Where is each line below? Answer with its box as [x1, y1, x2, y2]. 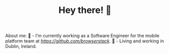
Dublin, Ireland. [5, 43, 37, 49]
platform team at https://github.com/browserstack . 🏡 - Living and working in [5, 38, 164, 44]
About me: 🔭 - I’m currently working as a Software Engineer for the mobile [5, 32, 159, 39]
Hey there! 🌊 [58, 4, 112, 16]
